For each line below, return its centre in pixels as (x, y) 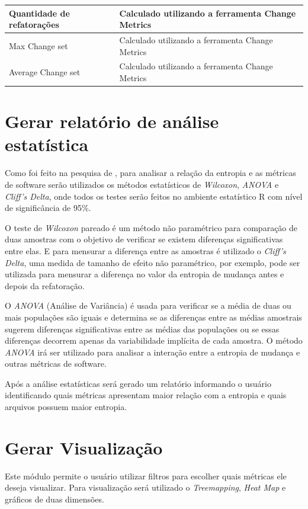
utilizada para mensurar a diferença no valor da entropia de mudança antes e (145, 274)
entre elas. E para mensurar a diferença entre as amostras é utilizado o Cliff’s (145, 250)
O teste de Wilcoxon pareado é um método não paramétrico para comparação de (151, 227)
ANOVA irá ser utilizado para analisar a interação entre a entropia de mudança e (153, 352)
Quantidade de (39, 13)
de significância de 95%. (48, 208)
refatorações (34, 25)
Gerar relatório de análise (112, 121)
